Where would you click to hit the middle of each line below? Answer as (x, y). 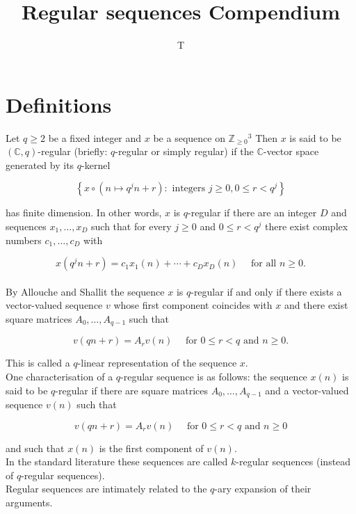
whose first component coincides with (193, 305)
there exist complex (307, 226)
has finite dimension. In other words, (84, 212)
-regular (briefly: (73, 151)
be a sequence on (189, 137)
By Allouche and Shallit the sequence (85, 291)
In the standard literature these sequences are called (117, 461)
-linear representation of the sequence (157, 363)
